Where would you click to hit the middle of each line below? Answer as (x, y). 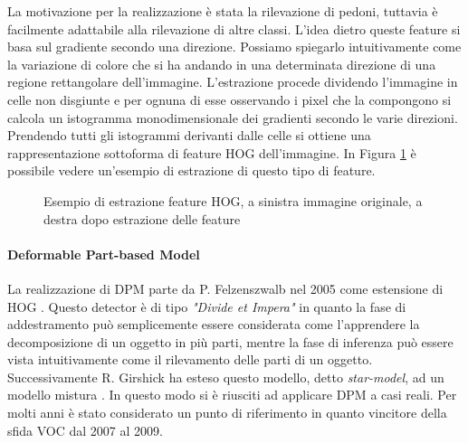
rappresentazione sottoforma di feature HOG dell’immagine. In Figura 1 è (212, 152)
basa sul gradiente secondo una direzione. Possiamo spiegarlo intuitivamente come (234, 47)
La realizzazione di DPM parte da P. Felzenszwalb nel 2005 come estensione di (225, 288)
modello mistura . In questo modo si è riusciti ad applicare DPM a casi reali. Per (232, 395)
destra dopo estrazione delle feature (142, 218)
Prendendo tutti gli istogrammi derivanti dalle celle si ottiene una (189, 135)
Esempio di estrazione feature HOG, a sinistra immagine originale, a (233, 200)
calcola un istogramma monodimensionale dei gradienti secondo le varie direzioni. (233, 117)
